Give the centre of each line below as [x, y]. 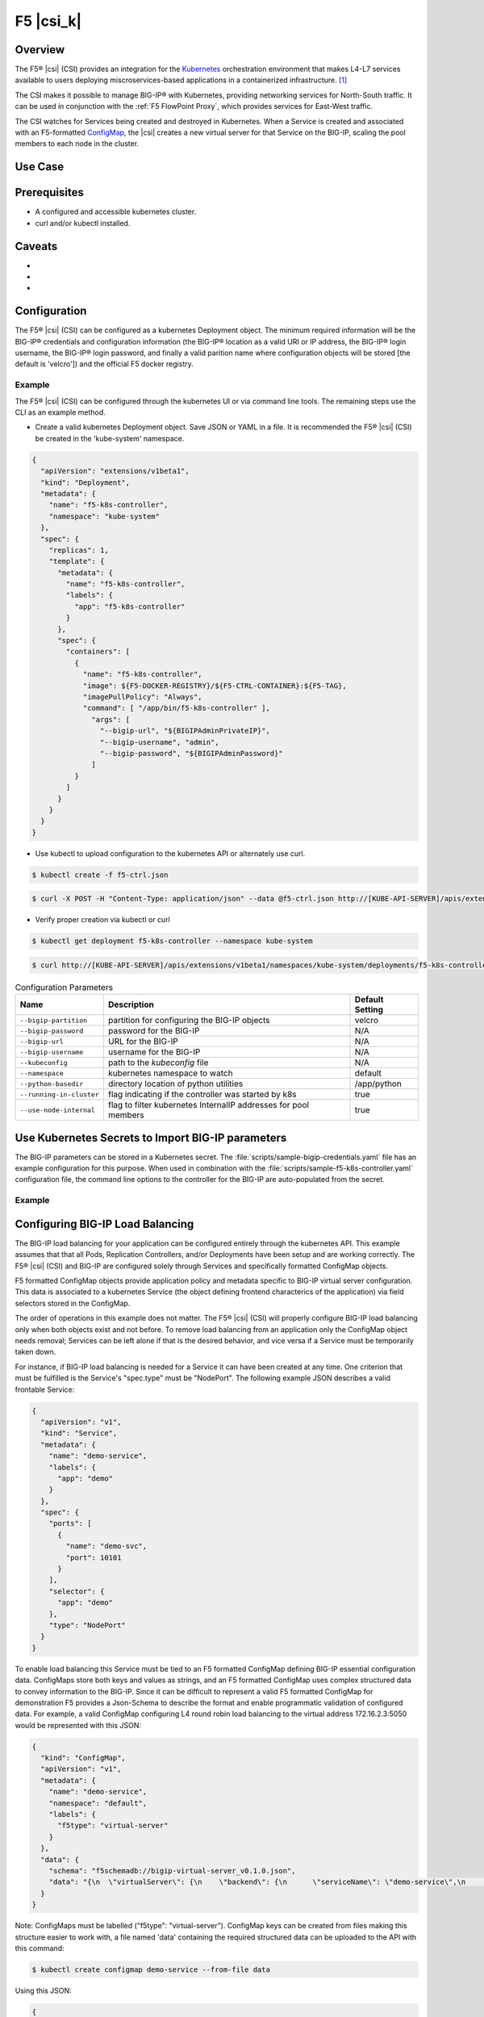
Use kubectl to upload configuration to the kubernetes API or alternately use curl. [170, 853]
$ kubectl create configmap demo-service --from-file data [151, 1969]
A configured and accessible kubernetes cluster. [116, 212]
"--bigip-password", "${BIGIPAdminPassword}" [191, 753]
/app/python [378, 1084]
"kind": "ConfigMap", [83, 1758]
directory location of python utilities [175, 1084]
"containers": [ [98, 652]
